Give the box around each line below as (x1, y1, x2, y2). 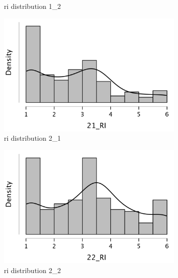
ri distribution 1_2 (4, 1, 61, 11)
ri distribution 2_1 (4, 133, 61, 143)
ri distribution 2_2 (4, 265, 61, 275)
